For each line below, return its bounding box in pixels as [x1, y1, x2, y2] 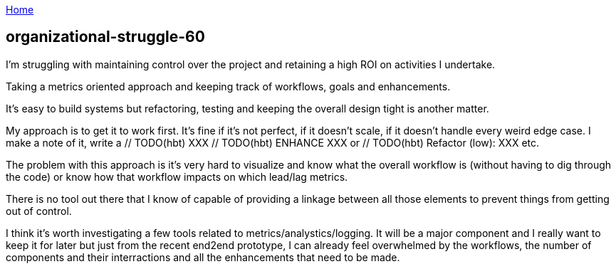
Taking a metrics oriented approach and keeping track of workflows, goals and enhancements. [6, 80, 451, 93]
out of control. [6, 204, 72, 217]
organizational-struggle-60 [6, 28, 205, 46]
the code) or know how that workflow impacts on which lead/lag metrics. [6, 170, 348, 183]
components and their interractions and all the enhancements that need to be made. [6, 250, 400, 263]
